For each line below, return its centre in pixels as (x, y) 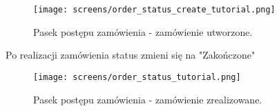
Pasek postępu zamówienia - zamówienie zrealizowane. (148, 99)
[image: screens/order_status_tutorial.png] (137, 77)
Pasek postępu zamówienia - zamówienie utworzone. (143, 31)
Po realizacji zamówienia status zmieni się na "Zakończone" (131, 55)
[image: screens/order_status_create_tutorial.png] (154, 10)
